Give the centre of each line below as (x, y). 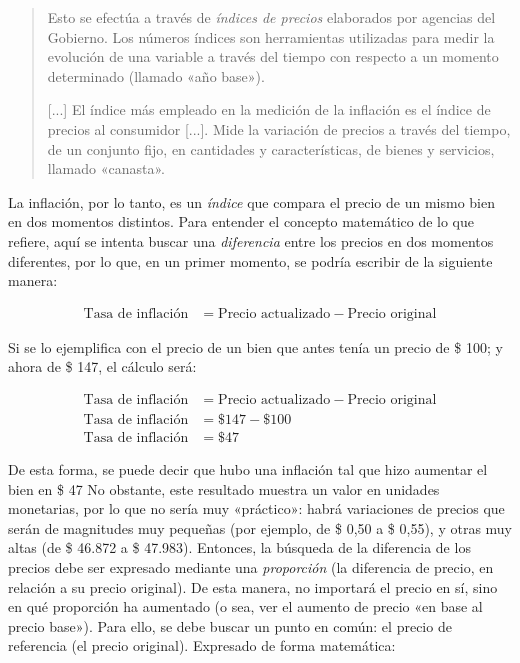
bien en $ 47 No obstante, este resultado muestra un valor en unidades (224, 488)
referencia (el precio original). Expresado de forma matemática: (202, 645)
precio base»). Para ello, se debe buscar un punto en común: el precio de (230, 625)
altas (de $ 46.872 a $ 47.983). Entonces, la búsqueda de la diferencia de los (239, 547)
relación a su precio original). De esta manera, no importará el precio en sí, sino (253, 586)
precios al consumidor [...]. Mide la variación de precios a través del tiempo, (279, 128)
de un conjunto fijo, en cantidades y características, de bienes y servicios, (271, 148)
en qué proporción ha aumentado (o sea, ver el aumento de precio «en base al (245, 606)
